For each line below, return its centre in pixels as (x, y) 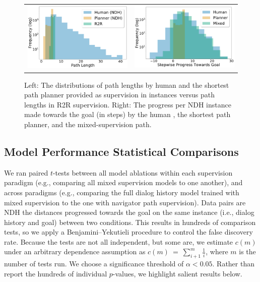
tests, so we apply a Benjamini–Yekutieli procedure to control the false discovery (128, 232)
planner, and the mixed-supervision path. (88, 124)
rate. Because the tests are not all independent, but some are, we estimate (119, 241)
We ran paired (26, 172)
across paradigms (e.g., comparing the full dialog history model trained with (122, 192)
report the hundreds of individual (56, 273)
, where (217, 251)
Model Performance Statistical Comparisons (121, 151)
